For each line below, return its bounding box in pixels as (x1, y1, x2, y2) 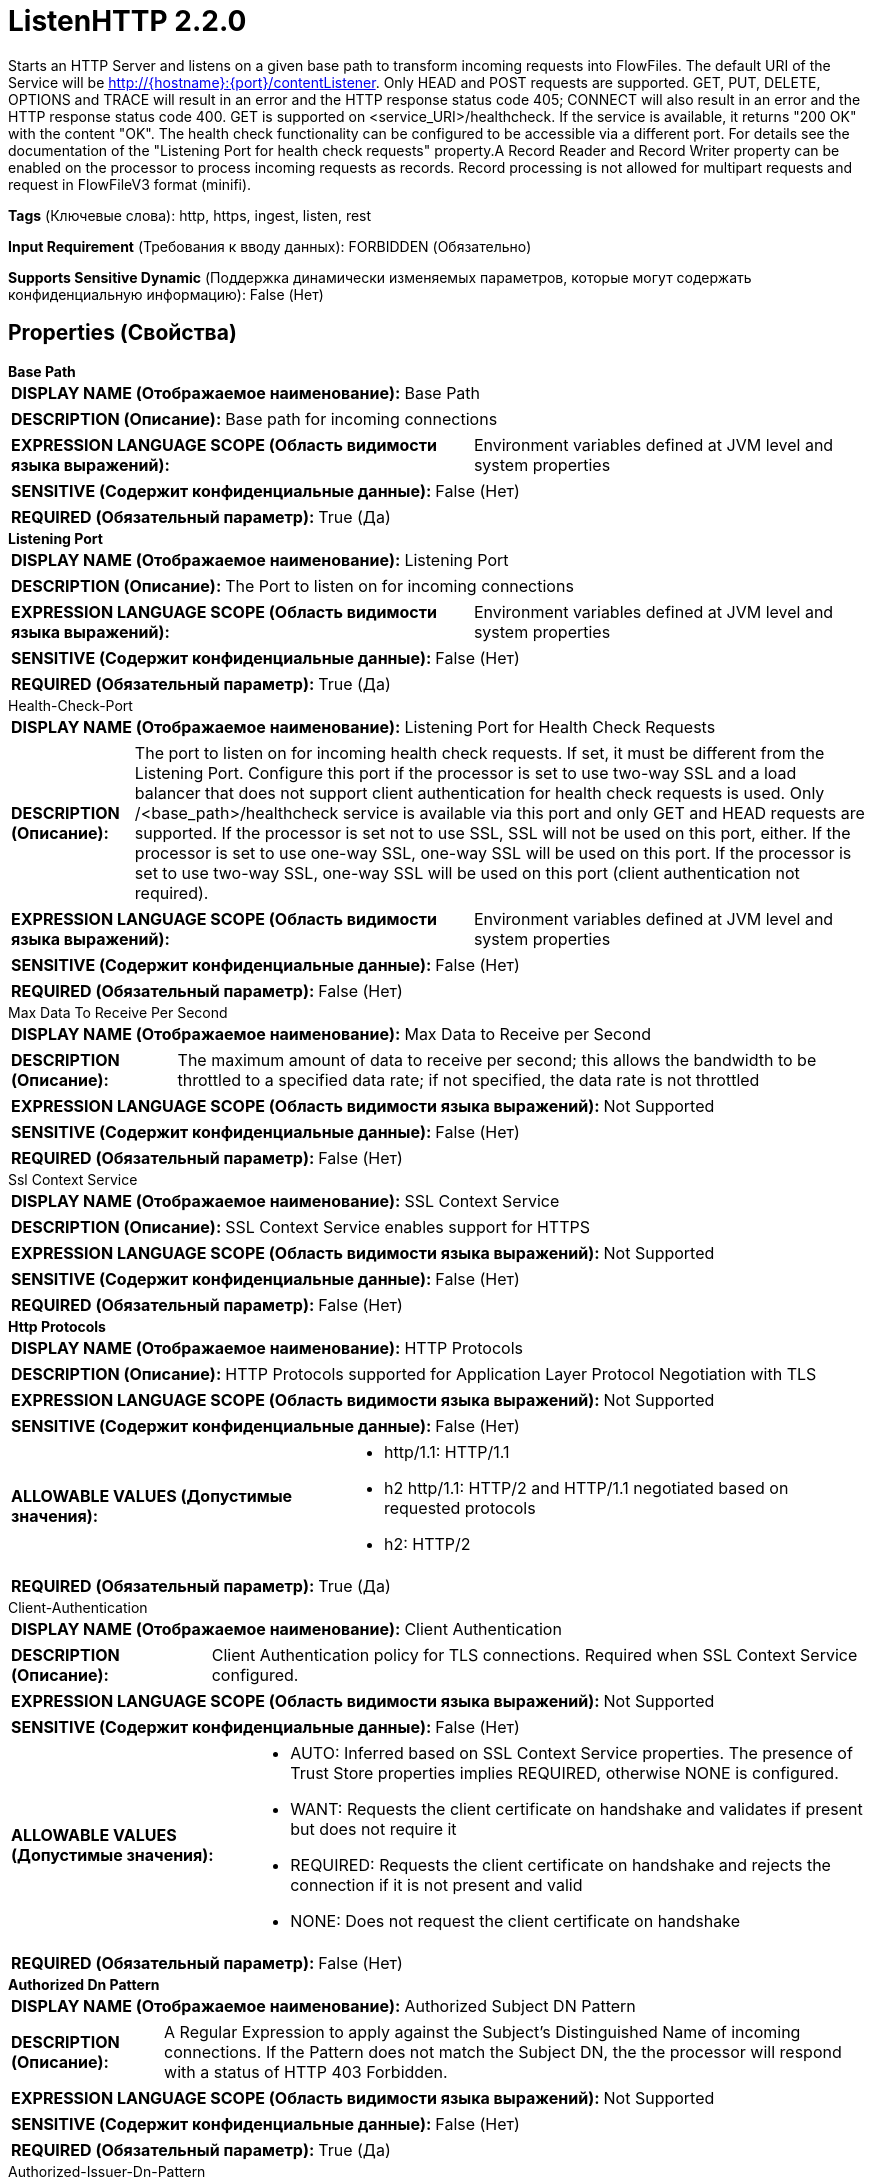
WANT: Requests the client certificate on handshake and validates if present (290, 1798, 863, 1819)
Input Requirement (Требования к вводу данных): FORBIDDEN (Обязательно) (8, 237, 532, 255)
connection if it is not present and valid (290, 1874, 583, 1895)
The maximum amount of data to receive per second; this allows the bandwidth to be (177, 1049, 817, 1070)
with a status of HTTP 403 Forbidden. (164, 2061, 448, 2082)
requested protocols (383, 1497, 536, 1518)
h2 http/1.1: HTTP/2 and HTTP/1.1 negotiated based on (383, 1477, 789, 1498)
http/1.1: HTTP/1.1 (383, 1441, 510, 1462)
